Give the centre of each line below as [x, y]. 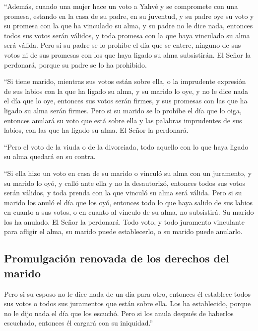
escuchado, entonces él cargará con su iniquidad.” [79, 323]
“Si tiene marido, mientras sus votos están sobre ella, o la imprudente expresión [125, 81]
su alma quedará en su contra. [50, 156]
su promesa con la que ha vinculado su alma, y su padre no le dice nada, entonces [129, 26]
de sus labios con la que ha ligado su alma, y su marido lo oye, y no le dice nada [126, 91]
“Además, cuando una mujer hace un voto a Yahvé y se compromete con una [121, 6]
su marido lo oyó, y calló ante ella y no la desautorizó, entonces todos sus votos [125, 183]
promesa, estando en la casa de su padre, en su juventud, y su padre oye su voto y [129, 16]
